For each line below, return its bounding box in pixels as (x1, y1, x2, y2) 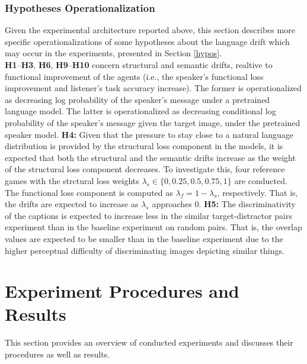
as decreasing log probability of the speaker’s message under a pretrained (5, 93, 270, 105)
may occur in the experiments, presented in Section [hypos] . (5, 47, 222, 59)
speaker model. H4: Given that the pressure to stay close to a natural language (5, 128, 293, 140)
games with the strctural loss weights (5, 174, 139, 186)
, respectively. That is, (217, 186, 298, 198)
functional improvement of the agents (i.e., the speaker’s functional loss (5, 70, 264, 82)
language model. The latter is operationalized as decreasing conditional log (5, 105, 276, 117)
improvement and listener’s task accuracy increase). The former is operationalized (5, 82, 302, 94)
